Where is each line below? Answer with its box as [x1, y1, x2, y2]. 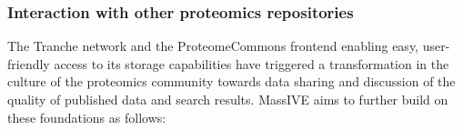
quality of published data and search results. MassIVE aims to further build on [7, 90, 448, 108]
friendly [7, 54, 50, 73]
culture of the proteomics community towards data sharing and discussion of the [7, 72, 456, 91]
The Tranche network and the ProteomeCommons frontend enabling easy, [7, 36, 419, 55]
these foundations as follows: [7, 107, 166, 126]
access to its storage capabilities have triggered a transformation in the [54, 54, 449, 73]
